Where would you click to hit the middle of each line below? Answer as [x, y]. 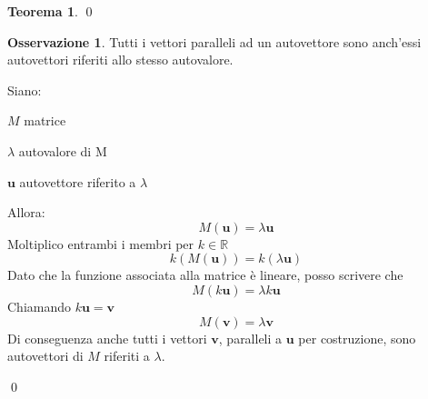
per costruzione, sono [357, 338]
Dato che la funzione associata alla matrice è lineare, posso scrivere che [205, 275]
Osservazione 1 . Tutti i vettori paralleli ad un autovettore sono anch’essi [214, 41]
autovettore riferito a [78, 181]
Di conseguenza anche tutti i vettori [107, 338]
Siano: [25, 90]
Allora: [26, 212]
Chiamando [40, 306]
